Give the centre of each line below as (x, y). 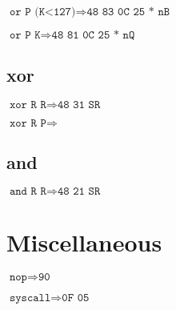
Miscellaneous (84, 242)
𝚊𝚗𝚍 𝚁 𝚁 (28, 192)
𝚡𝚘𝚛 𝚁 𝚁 (28, 105)
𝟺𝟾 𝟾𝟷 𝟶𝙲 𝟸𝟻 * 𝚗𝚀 (93, 35)
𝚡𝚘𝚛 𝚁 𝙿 (28, 124)
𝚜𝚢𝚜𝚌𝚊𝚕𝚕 (30, 298)
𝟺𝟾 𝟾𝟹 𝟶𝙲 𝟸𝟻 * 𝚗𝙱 (128, 12)
